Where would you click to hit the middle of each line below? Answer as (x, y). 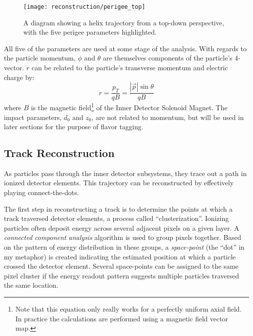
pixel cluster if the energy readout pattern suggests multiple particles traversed (122, 275)
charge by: (19, 77)
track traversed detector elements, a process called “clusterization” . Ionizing (117, 218)
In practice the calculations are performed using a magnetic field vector (122, 318)
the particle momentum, (40, 58)
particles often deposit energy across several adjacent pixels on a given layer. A (122, 227)
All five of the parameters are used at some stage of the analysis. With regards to (125, 48)
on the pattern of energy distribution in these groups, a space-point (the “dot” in (124, 247)
